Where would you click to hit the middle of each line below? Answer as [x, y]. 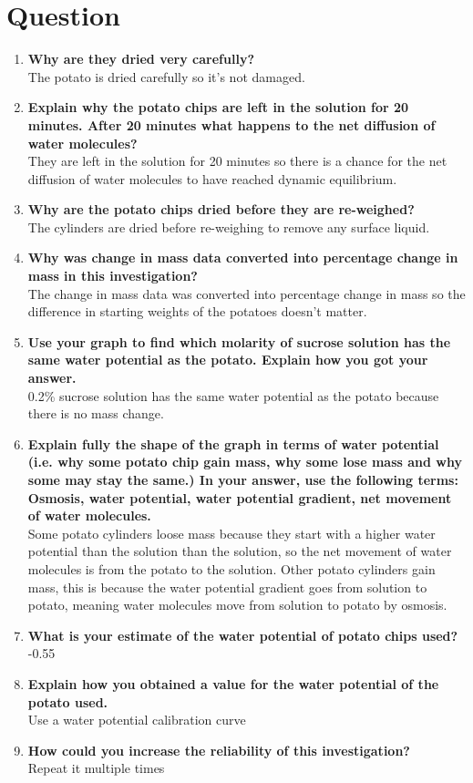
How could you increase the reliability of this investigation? [219, 750]
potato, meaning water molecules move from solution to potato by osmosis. [237, 605]
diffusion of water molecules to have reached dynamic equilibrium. [212, 178]
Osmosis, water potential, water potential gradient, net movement [240, 497]
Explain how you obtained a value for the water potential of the [233, 683]
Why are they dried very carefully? [141, 59]
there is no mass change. [96, 413]
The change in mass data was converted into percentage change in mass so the [247, 293]
